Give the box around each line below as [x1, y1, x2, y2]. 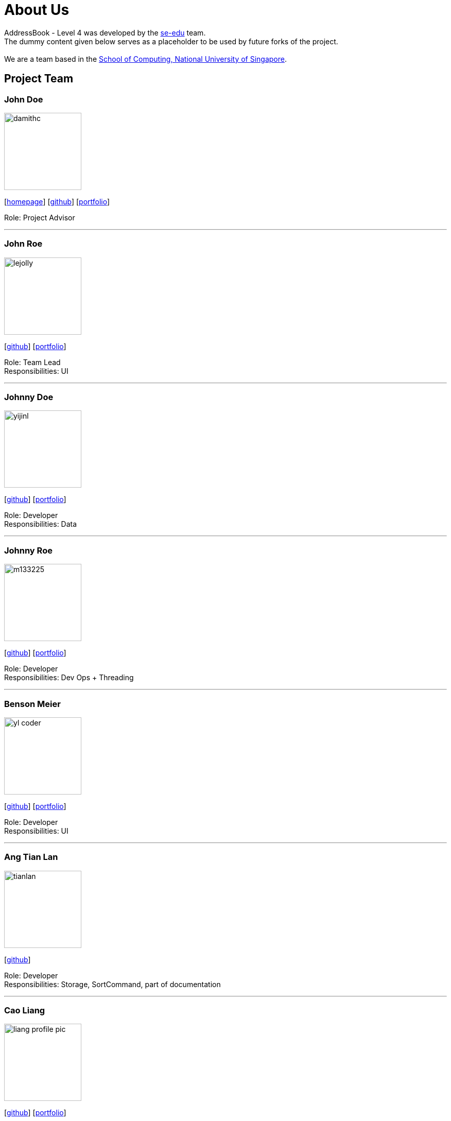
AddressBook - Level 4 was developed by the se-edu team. [4, 28, 206, 37]
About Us [4, 1, 70, 19]
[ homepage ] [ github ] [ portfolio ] [4, 197, 110, 206]
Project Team [4, 72, 74, 85]
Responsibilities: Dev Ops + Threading [4, 673, 134, 682]
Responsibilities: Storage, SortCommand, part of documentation [4, 979, 221, 989]
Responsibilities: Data [4, 520, 77, 529]
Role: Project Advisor [4, 213, 75, 222]
